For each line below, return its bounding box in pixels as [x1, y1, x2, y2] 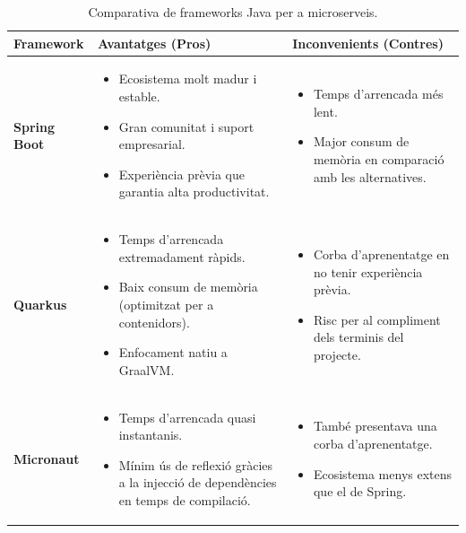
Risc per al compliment [313, 310, 441, 328]
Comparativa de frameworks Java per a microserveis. [88, 3, 378, 21]
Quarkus [13, 295, 67, 314]
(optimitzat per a [118, 295, 214, 314]
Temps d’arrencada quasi [118, 407, 256, 426]
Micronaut [13, 449, 80, 467]
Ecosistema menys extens [313, 464, 453, 483]
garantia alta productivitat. [118, 182, 270, 201]
